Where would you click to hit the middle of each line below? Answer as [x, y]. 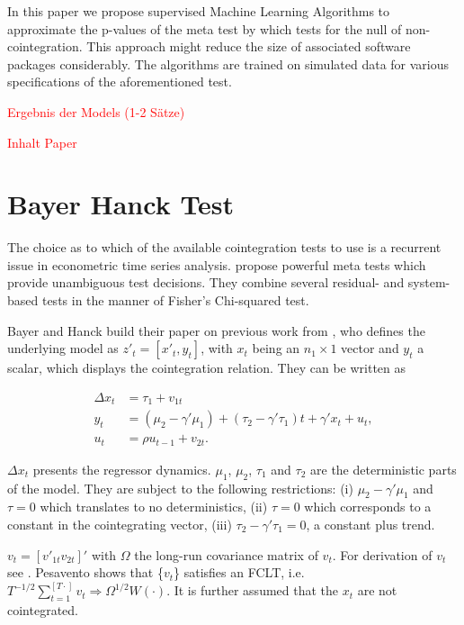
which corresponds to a [368, 507]
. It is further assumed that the [253, 590]
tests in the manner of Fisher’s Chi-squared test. [175, 300]
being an [276, 348]
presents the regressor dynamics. [122, 469]
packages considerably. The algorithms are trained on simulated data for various [228, 63]
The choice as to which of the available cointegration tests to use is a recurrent [224, 247]
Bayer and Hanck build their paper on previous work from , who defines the [216, 330]
